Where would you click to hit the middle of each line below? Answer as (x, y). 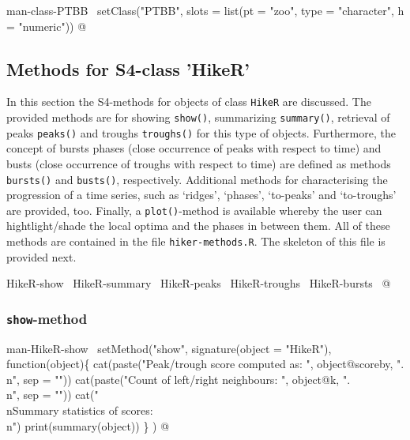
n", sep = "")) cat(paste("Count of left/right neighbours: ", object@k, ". (179, 379)
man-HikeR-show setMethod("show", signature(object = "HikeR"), (169, 348)
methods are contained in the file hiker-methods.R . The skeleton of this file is (196, 241)
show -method (47, 318)
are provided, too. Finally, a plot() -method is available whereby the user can (194, 210)
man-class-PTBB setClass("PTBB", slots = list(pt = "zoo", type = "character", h (205, 10)
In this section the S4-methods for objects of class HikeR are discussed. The (189, 102)
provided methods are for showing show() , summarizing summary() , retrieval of (198, 117)
